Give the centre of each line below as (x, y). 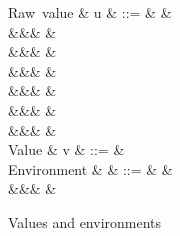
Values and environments (85, 221)
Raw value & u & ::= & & (90, 12)
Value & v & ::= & (66, 149)
